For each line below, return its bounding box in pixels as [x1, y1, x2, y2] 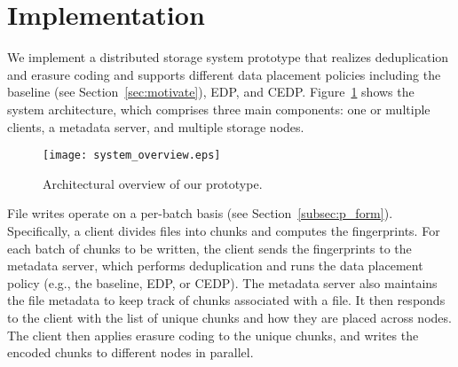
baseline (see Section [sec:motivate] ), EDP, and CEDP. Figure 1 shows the [7, 82, 415, 101]
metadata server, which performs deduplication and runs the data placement [7, 256, 423, 275]
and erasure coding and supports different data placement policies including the [7, 65, 441, 83]
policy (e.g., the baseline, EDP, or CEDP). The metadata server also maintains [7, 273, 438, 292]
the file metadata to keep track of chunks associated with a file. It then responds [7, 291, 446, 309]
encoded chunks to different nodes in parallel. [7, 343, 254, 362]
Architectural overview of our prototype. [43, 174, 263, 192]
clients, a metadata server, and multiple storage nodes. [7, 117, 304, 136]
